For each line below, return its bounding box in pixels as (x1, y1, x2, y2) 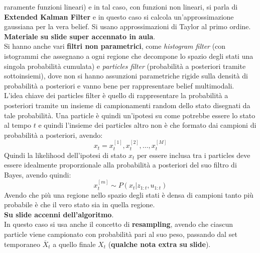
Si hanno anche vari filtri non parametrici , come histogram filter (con (4, 41, 226, 51)
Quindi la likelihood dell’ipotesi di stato (4, 149, 126, 160)
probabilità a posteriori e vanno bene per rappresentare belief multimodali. (4, 80, 234, 91)
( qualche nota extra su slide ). (108, 238, 211, 249)
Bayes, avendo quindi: (4, 169, 71, 180)
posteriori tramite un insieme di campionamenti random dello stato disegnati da (4, 100, 250, 110)
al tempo (4, 120, 32, 130)
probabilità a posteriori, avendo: (4, 129, 103, 140)
